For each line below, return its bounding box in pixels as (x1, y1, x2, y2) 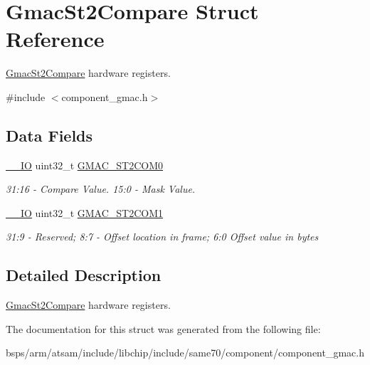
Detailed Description (6, 264, 162, 286)
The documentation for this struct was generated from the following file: (6, 321, 321, 336)
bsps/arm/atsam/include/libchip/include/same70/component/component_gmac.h (6, 345, 364, 360)
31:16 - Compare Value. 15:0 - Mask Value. (6, 181, 196, 196)
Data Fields (6, 124, 93, 146)
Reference (6, 24, 105, 53)
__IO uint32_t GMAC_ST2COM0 (6, 157, 164, 172)
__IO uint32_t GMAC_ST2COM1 (6, 205, 164, 220)
